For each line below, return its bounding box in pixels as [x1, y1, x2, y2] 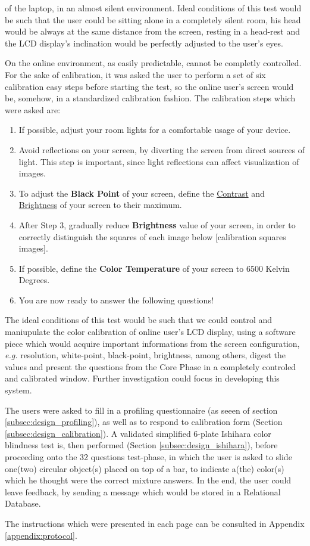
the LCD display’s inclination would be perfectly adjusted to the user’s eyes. [5, 36, 283, 49]
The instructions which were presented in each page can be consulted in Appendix [5, 517, 305, 529]
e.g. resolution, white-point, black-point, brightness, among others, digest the [5, 349, 286, 361]
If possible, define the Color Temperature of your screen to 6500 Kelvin [18, 262, 290, 274]
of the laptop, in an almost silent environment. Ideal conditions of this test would [5, 2, 302, 14]
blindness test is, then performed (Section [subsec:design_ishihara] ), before [5, 439, 278, 451]
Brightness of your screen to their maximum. [18, 198, 182, 211]
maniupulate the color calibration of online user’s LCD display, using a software [5, 325, 296, 338]
